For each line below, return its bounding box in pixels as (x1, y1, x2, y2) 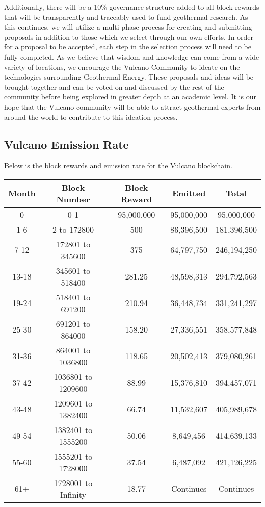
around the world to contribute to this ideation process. (4, 111, 178, 122)
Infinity (60, 488, 87, 500)
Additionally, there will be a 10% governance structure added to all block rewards (4, 2, 259, 12)
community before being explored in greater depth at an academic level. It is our (4, 91, 256, 102)
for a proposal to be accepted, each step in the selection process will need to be (4, 41, 252, 52)
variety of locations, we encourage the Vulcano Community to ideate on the (4, 61, 240, 72)
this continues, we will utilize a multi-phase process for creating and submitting (4, 21, 252, 32)
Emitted (172, 187, 206, 199)
